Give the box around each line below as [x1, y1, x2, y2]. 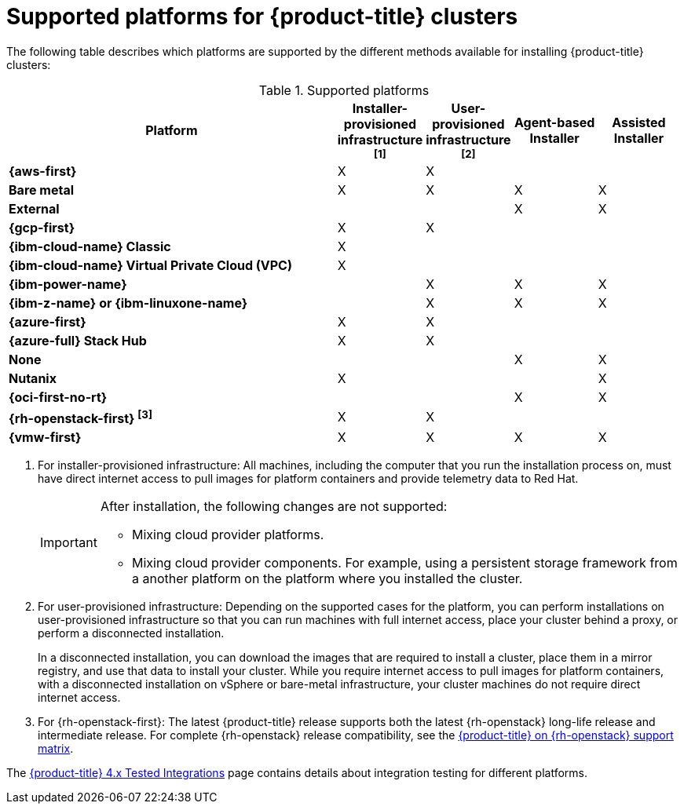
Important [40, 535, 97, 551]
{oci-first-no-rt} [9, 389, 108, 405]
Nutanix [9, 370, 57, 386]
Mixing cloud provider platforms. [131, 527, 324, 543]
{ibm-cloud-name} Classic [9, 238, 171, 254]
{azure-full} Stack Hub [9, 332, 147, 348]
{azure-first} [9, 313, 86, 330]
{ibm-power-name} [9, 275, 127, 292]
